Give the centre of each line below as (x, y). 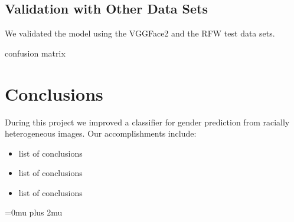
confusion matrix (35, 53)
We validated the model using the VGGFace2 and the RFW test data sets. (140, 33)
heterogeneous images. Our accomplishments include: (101, 133)
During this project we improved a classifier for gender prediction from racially (147, 122)
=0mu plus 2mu (34, 212)
